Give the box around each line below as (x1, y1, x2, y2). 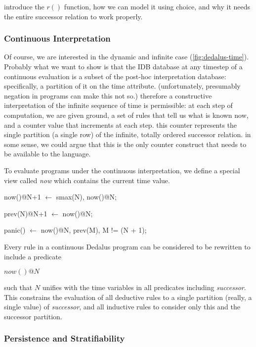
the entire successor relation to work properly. (4, 11, 143, 21)
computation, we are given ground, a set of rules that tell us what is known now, (4, 109, 249, 120)
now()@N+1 (4, 192, 41, 202)
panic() (4, 225, 26, 235)
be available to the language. (4, 149, 91, 159)
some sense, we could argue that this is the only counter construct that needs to (4, 139, 247, 149)
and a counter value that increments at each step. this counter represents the (4, 119, 237, 130)
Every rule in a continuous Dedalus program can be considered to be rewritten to (4, 241, 251, 251)
